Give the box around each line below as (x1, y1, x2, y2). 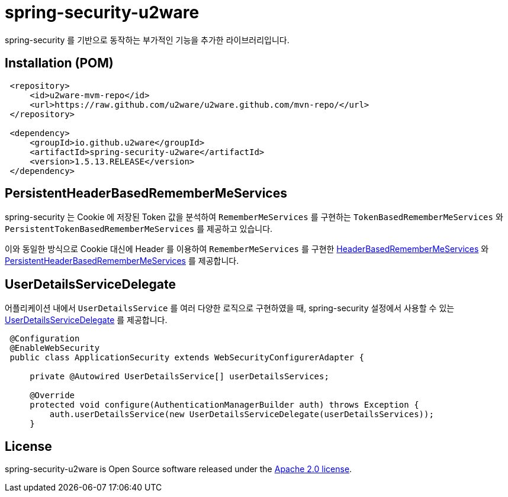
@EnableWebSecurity (9, 343, 100, 353)
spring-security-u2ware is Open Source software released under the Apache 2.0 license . (5, 464, 352, 475)
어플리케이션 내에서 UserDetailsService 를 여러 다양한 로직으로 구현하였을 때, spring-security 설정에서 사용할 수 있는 (5, 303, 455, 314)
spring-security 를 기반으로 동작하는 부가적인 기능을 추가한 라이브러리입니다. (5, 34, 290, 45)
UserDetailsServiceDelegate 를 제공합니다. (5, 315, 168, 325)
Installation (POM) (5, 56, 114, 71)
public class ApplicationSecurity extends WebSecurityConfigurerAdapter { (9, 353, 364, 363)
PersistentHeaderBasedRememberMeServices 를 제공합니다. (5, 256, 239, 266)
